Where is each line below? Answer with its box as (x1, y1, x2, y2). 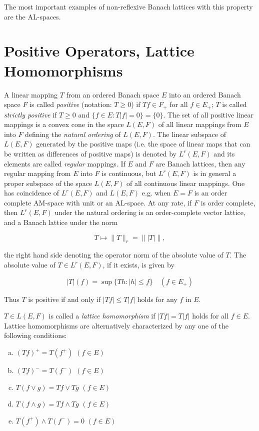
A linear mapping (4, 89, 58, 99)
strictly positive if (4, 109, 57, 119)
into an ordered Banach (169, 89, 241, 99)
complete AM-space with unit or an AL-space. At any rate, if (4, 197, 192, 207)
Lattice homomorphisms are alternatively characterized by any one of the (4, 320, 228, 330)
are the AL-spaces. (4, 11, 61, 21)
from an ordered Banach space (66, 89, 159, 99)
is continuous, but (101, 168, 156, 178)
